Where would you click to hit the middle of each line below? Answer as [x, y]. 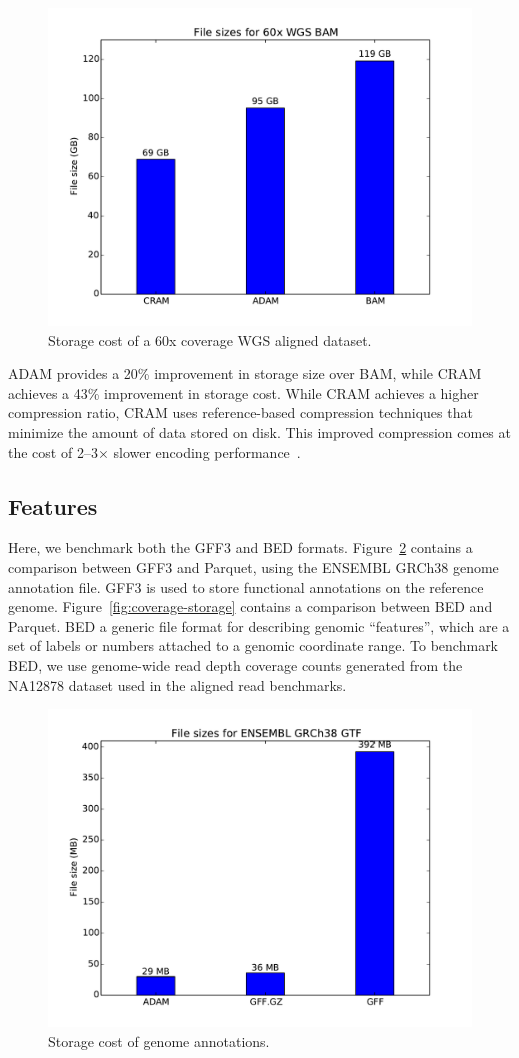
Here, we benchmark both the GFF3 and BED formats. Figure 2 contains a [240, 547]
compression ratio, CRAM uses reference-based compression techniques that [240, 412]
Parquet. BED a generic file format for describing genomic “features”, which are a [259, 625]
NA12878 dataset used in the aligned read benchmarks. [177, 684]
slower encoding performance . [207, 451]
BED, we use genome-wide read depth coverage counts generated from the [235, 664]
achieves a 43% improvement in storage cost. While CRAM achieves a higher [243, 392]
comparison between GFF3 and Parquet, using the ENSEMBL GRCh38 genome [253, 566]
